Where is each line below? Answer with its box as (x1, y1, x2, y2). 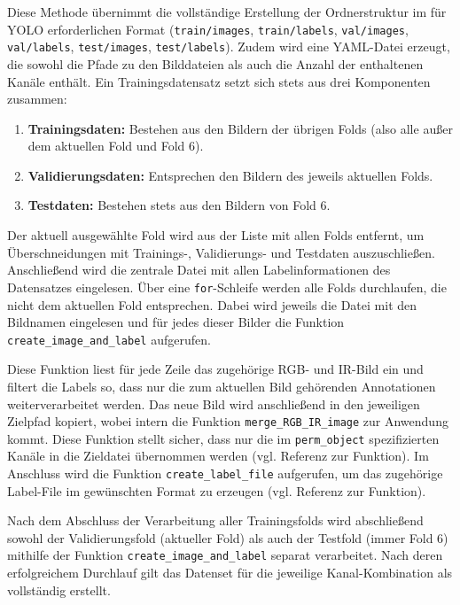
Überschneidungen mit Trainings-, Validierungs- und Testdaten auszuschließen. (7, 243, 435, 261)
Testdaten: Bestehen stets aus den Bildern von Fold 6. (27, 196, 331, 214)
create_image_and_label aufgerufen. (7, 330, 211, 348)
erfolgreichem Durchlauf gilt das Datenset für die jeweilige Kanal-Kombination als (7, 563, 453, 582)
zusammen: (7, 89, 67, 108)
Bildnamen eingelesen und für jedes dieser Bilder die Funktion (7, 313, 345, 331)
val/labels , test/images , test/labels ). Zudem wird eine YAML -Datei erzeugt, (7, 37, 450, 56)
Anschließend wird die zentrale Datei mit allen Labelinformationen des (7, 260, 391, 279)
